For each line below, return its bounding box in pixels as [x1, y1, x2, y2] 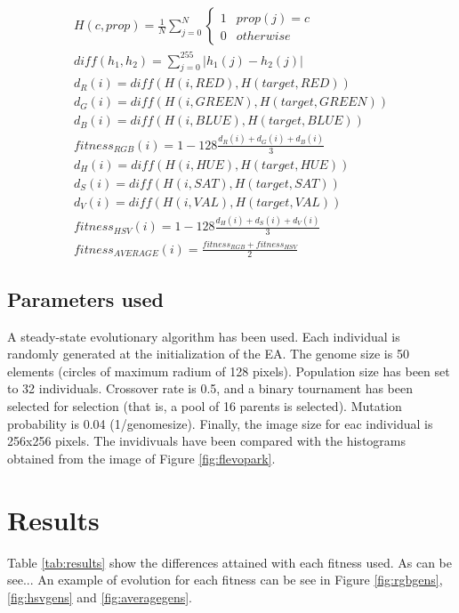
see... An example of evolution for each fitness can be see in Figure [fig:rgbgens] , [7, 570, 443, 589]
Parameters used [7, 285, 164, 312]
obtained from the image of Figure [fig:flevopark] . [7, 448, 276, 467]
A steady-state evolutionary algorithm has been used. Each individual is [7, 327, 400, 345]
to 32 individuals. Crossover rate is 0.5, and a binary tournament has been [7, 379, 413, 398]
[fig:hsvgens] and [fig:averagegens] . [7, 587, 192, 606]
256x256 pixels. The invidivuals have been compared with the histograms [7, 432, 406, 450]
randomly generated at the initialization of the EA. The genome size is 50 [7, 344, 409, 363]
